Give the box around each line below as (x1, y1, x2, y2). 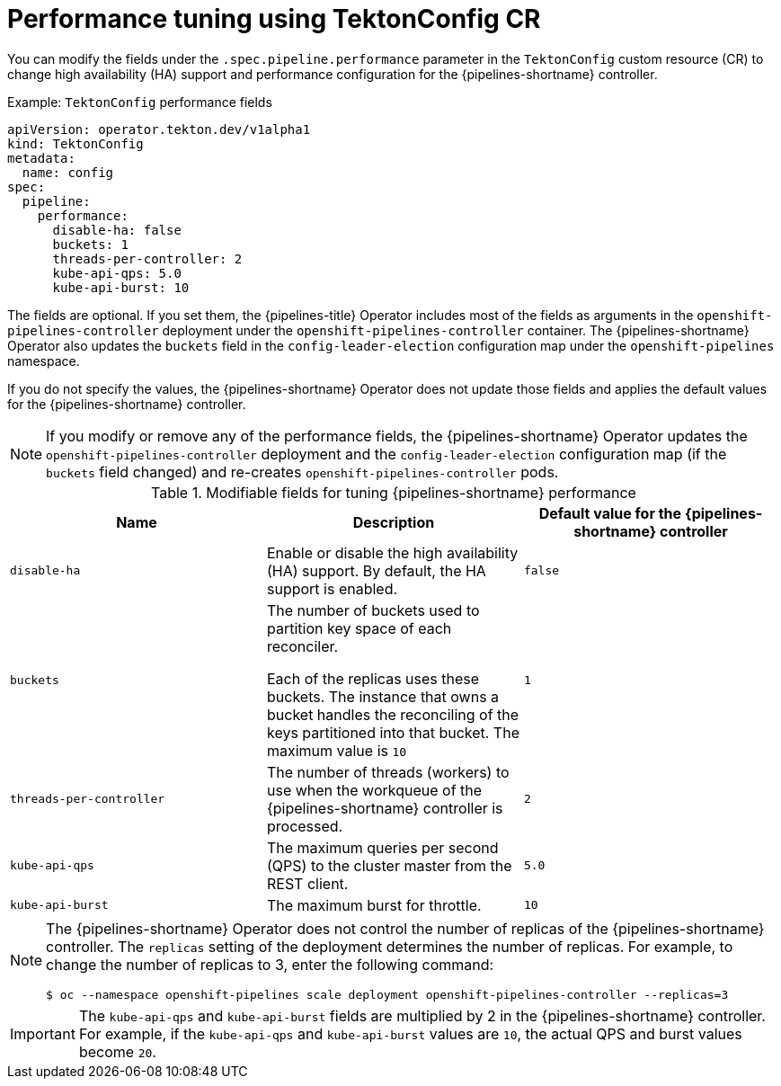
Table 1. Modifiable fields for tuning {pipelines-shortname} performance (151, 483, 636, 502)
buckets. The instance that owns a (266, 687, 500, 706)
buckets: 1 (52, 236, 129, 252)
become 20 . (78, 1042, 156, 1061)
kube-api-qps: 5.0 (52, 265, 182, 280)
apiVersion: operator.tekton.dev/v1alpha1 (7, 121, 311, 137)
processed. (266, 816, 343, 835)
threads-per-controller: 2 (52, 251, 243, 266)
